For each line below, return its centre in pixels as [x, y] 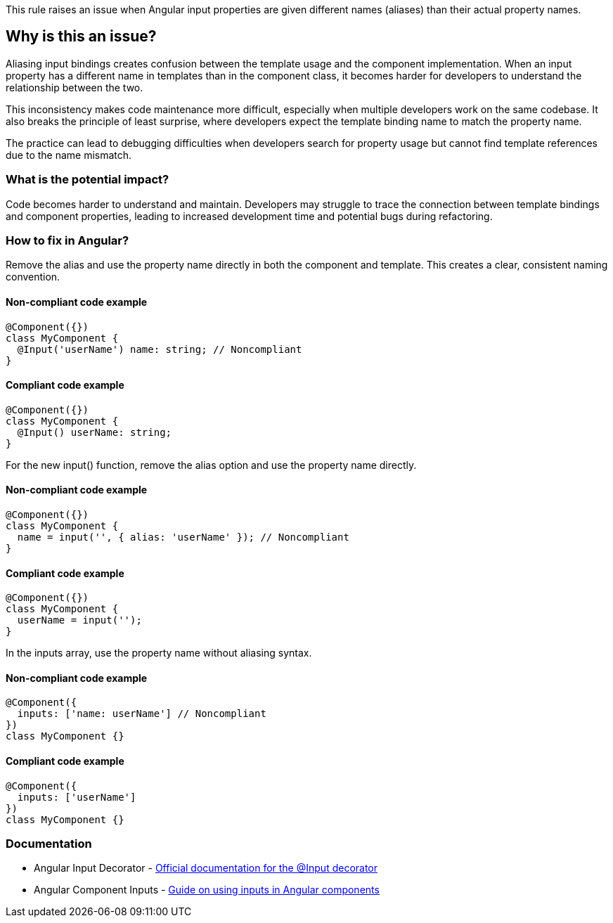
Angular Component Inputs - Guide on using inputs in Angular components [207, 890]
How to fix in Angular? [67, 240]
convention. [33, 277]
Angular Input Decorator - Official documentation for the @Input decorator [206, 868]
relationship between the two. [75, 87]
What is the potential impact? [88, 180]
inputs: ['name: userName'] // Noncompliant [142, 714]
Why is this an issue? [81, 37]
